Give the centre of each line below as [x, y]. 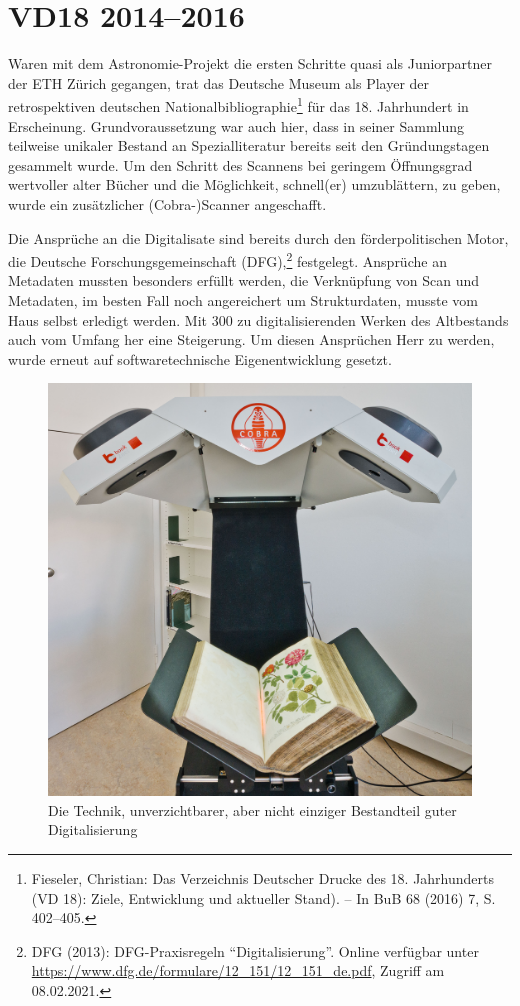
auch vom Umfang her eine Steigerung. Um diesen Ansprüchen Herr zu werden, [251, 339]
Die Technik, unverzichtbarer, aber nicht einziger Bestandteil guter [252, 809]
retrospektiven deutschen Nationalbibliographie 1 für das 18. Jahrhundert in [238, 104]
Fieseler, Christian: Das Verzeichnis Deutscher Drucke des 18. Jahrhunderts [263, 877]
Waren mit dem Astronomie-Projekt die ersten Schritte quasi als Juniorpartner [250, 63]
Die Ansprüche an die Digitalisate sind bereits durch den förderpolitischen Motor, [258, 237]
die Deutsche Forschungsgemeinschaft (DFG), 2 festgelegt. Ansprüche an [227, 259]
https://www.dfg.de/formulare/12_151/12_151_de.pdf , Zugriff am [238, 970]
